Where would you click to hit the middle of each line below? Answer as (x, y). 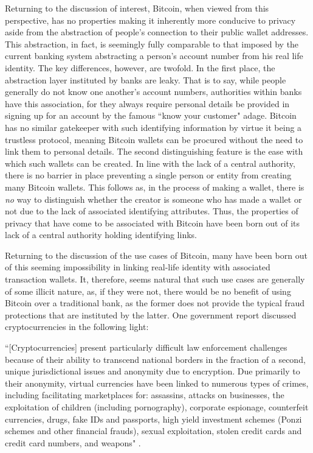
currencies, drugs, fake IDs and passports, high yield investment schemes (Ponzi (153, 419)
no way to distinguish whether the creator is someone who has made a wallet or (153, 199)
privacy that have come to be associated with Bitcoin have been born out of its (153, 223)
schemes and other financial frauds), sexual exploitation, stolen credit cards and (153, 431)
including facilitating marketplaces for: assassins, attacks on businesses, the (145, 395)
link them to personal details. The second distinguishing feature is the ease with (154, 151)
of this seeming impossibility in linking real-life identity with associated (138, 267)
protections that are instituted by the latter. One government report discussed (151, 314)
